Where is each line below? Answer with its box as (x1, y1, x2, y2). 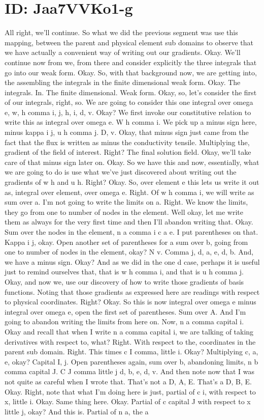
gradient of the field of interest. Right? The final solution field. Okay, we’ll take (5, 147, 251, 157)
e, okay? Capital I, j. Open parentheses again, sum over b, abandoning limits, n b (5, 356, 258, 367)
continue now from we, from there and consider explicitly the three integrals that (5, 57, 257, 67)
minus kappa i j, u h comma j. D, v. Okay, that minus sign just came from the (5, 127, 249, 137)
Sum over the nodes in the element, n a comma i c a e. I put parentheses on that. (5, 227, 258, 237)
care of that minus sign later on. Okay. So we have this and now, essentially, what (5, 156, 259, 167)
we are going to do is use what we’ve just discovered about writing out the (5, 166, 237, 177)
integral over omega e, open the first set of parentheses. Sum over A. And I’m (5, 306, 246, 317)
